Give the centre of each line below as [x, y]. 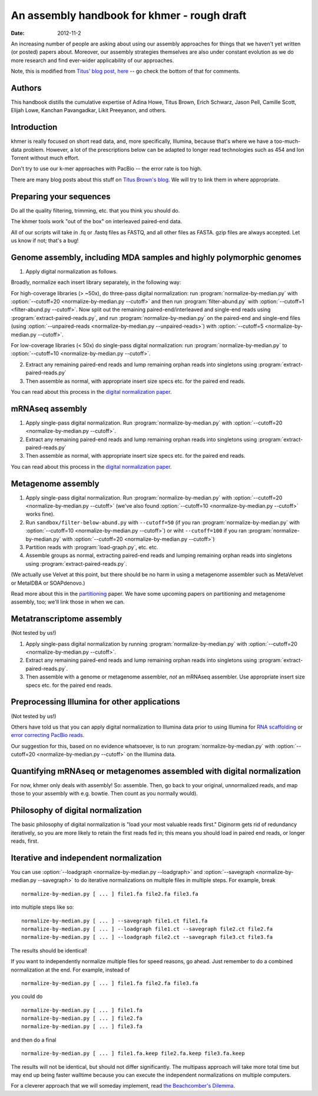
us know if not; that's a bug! [45, 240]
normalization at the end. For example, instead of [70, 970]
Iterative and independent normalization [86, 858]
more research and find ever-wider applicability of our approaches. [92, 60]
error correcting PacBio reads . [48, 735]
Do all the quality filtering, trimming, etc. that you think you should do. [95, 210]
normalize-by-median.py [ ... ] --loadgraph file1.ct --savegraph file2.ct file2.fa [147, 929]
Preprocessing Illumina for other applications [96, 702]
